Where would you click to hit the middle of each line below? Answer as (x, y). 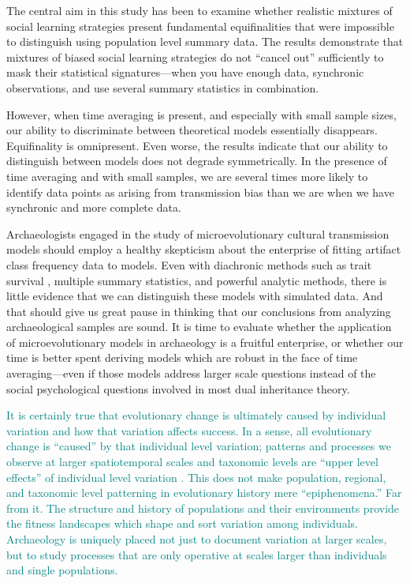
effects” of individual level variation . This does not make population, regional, (196, 477)
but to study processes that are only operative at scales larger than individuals (197, 554)
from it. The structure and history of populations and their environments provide (203, 508)
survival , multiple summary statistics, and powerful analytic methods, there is (197, 280)
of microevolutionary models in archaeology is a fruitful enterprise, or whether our (205, 342)
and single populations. (62, 570)
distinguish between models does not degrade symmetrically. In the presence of (197, 161)
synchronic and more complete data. (94, 207)
